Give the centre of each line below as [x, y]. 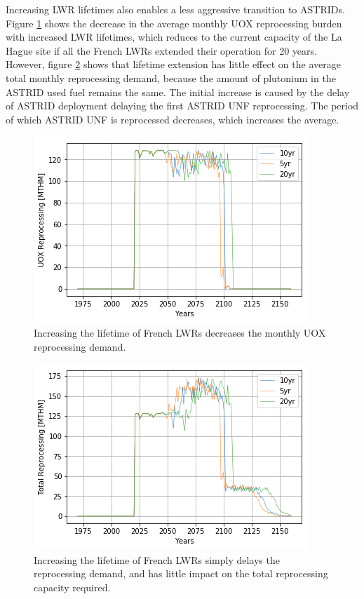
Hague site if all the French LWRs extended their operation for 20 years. [161, 50]
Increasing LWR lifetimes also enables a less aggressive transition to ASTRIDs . [175, 9]
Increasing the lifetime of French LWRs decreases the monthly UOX [180, 332]
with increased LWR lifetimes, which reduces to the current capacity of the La [174, 37]
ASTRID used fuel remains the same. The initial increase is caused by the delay [178, 92]
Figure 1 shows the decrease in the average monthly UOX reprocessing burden [174, 23]
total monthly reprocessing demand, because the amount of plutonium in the [171, 78]
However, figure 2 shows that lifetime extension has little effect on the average [173, 64]
